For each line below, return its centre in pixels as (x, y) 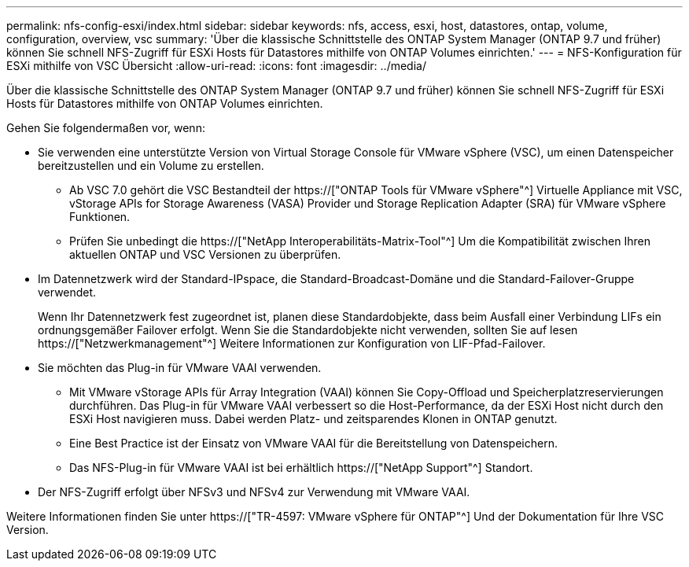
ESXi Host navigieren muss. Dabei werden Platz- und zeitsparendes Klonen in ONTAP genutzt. (313, 419)
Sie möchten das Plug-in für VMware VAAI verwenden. (180, 368)
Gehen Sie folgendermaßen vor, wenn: (106, 128)
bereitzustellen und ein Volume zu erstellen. (151, 166)
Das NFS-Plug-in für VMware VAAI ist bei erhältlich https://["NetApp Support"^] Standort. (301, 468)
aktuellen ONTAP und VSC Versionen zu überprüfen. (205, 254)
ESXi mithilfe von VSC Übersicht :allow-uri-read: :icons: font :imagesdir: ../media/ (216, 66)
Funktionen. (100, 217)
